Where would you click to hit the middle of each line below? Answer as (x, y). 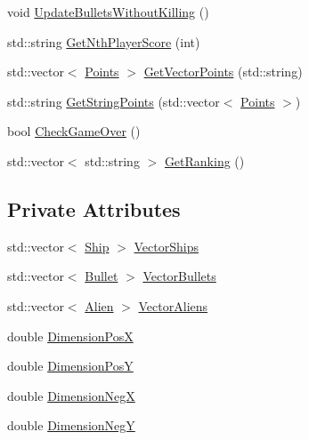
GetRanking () (204, 160)
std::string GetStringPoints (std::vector (114, 101)
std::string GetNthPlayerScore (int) (104, 41)
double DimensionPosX (70, 336)
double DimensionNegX (71, 395)
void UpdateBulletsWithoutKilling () (108, 12)
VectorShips (166, 246)
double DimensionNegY (71, 425)
